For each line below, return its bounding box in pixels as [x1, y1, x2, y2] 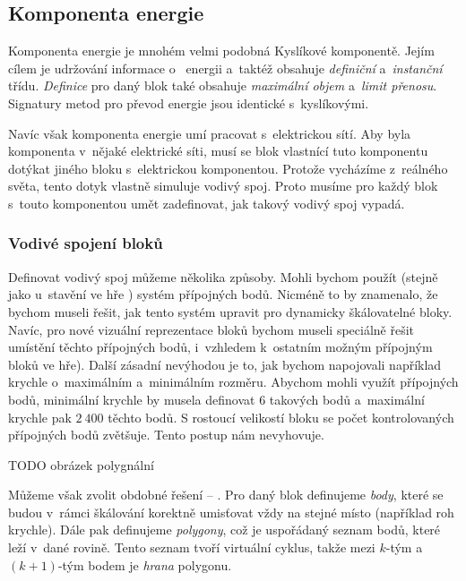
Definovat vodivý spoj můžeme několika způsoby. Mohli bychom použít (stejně [8, 267, 438, 286]
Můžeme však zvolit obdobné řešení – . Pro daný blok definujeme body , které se [8, 485, 444, 504]
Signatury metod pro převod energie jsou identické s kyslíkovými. [8, 93, 369, 112]
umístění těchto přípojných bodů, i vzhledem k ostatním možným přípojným [8, 337, 433, 356]
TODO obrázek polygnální [8, 455, 154, 474]
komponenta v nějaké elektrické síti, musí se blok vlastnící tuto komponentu [8, 141, 428, 160]
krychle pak [8, 407, 72, 426]
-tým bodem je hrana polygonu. [57, 555, 232, 574]
